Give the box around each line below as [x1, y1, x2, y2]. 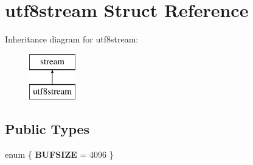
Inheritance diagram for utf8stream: [5, 33, 139, 45]
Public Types [5, 120, 90, 138]
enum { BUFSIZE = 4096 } [5, 148, 114, 161]
